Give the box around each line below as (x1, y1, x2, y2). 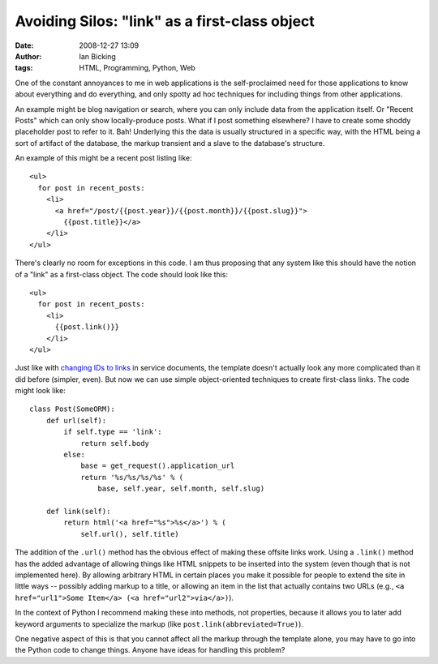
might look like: (15, 386, 67, 396)
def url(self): (45, 416, 107, 425)
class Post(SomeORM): (29, 405, 115, 413)
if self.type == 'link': (63, 427, 162, 437)
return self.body (80, 439, 150, 448)
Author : (15, 51, 42, 61)
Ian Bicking (79, 51, 117, 61)
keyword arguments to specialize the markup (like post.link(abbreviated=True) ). (15, 619, 304, 628)
